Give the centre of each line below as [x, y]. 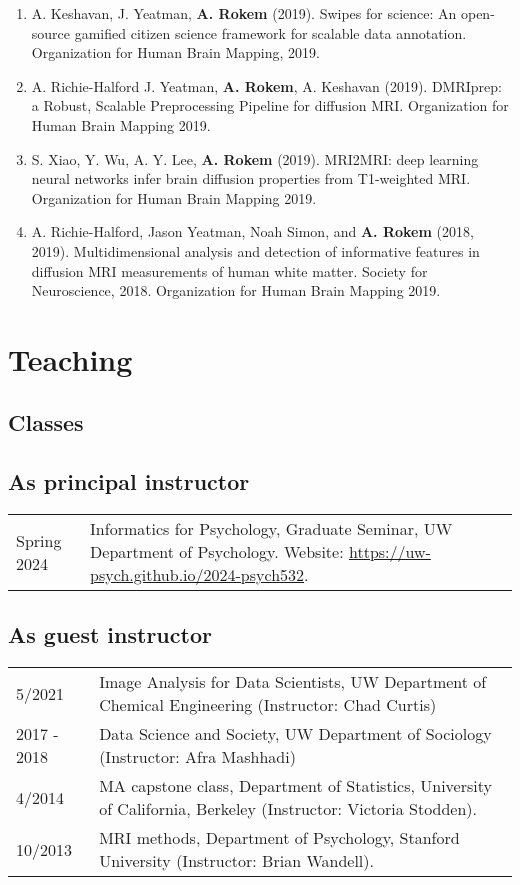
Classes [46, 422]
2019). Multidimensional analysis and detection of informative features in [255, 250]
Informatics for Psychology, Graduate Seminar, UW [271, 529]
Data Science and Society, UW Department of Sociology [295, 734]
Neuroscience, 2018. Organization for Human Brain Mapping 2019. [236, 290]
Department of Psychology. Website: [217, 552]
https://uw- [389, 552]
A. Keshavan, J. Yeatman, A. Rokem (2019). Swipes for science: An [244, 13]
